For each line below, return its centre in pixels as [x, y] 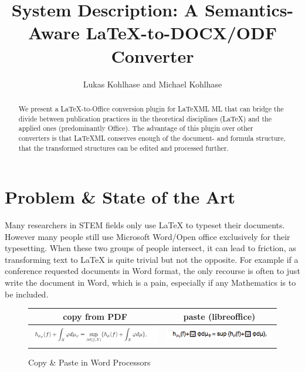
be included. [27, 294]
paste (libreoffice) [219, 316]
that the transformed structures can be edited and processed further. [123, 148]
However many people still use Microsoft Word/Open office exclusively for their [148, 236]
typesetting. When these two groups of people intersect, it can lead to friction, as [150, 248]
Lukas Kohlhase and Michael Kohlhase [152, 84]
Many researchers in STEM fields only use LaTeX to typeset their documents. [145, 225]
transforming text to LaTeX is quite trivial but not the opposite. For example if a [152, 259]
